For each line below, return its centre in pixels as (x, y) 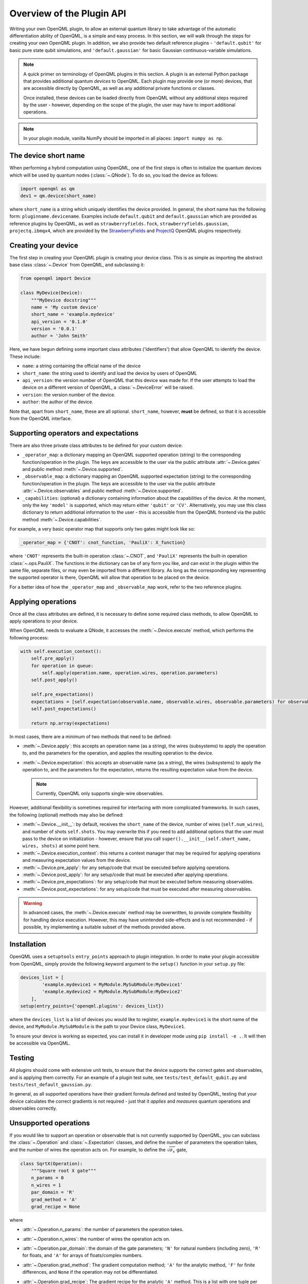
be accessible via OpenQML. (40, 1043)
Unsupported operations (50, 1123)
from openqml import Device (55, 278)
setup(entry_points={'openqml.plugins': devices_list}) (92, 1006)
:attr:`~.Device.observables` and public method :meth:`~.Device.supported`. (103, 491)
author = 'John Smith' (60, 336)
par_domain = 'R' (53, 1192)
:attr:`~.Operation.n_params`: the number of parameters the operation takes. (103, 1230)
